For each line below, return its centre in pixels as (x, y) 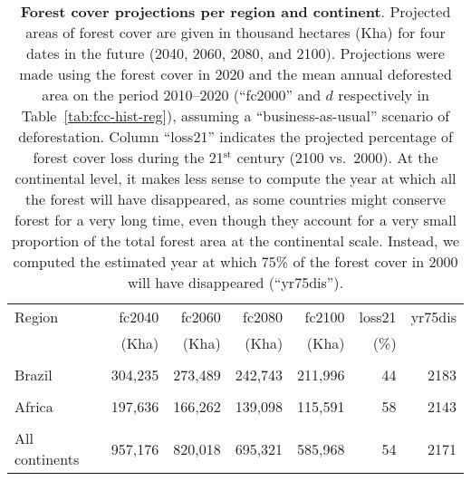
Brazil (34, 375)
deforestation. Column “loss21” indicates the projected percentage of (235, 136)
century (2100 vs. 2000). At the (337, 157)
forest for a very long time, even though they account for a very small (235, 220)
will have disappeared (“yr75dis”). (235, 282)
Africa (34, 406)
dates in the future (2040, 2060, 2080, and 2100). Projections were (235, 53)
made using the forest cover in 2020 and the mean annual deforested (235, 74)
